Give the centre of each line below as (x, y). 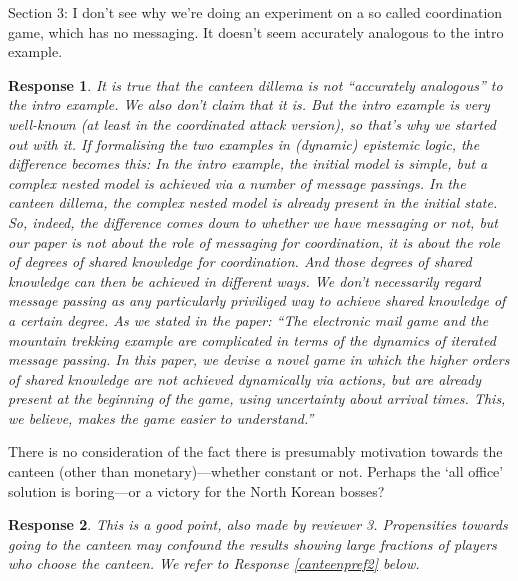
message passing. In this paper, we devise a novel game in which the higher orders (259, 359)
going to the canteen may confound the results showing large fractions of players (252, 543)
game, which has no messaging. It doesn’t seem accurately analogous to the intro (256, 31)
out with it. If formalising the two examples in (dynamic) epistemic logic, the (244, 143)
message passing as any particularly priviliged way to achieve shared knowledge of (257, 300)
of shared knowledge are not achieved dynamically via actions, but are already (245, 378)
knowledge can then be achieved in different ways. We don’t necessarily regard (244, 280)
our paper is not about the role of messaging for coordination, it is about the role (254, 241)
